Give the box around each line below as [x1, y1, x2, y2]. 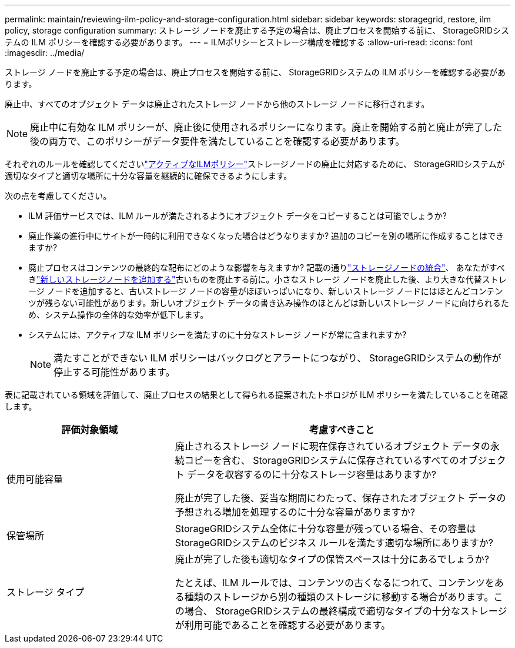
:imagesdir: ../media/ [5, 48, 85, 58]
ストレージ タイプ [6, 586, 85, 598]
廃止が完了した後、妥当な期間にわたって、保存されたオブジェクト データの [175, 492, 506, 504]
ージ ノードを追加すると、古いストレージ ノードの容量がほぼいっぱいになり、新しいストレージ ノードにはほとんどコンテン [28, 286, 503, 296]
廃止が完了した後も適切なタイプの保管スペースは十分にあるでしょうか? [175, 553, 489, 565]
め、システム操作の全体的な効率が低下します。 [28, 310, 209, 320]
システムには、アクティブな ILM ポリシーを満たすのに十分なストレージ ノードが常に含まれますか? [28, 330, 407, 340]
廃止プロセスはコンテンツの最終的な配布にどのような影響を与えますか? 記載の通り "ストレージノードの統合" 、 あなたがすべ [28, 262, 505, 273]
